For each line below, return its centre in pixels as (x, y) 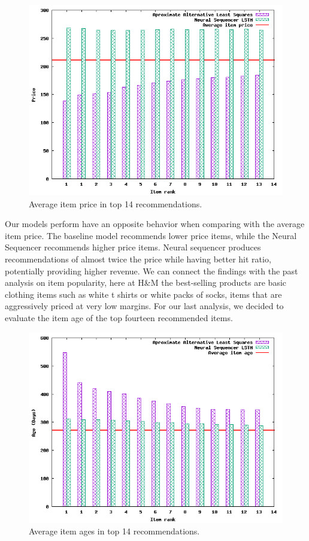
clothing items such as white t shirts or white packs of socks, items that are (143, 294)
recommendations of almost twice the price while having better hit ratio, (138, 259)
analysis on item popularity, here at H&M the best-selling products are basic (146, 282)
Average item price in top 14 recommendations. (116, 203)
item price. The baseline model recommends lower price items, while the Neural (151, 235)
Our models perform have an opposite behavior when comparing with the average (155, 224)
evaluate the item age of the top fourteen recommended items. (119, 317)
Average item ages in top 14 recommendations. (114, 531)
